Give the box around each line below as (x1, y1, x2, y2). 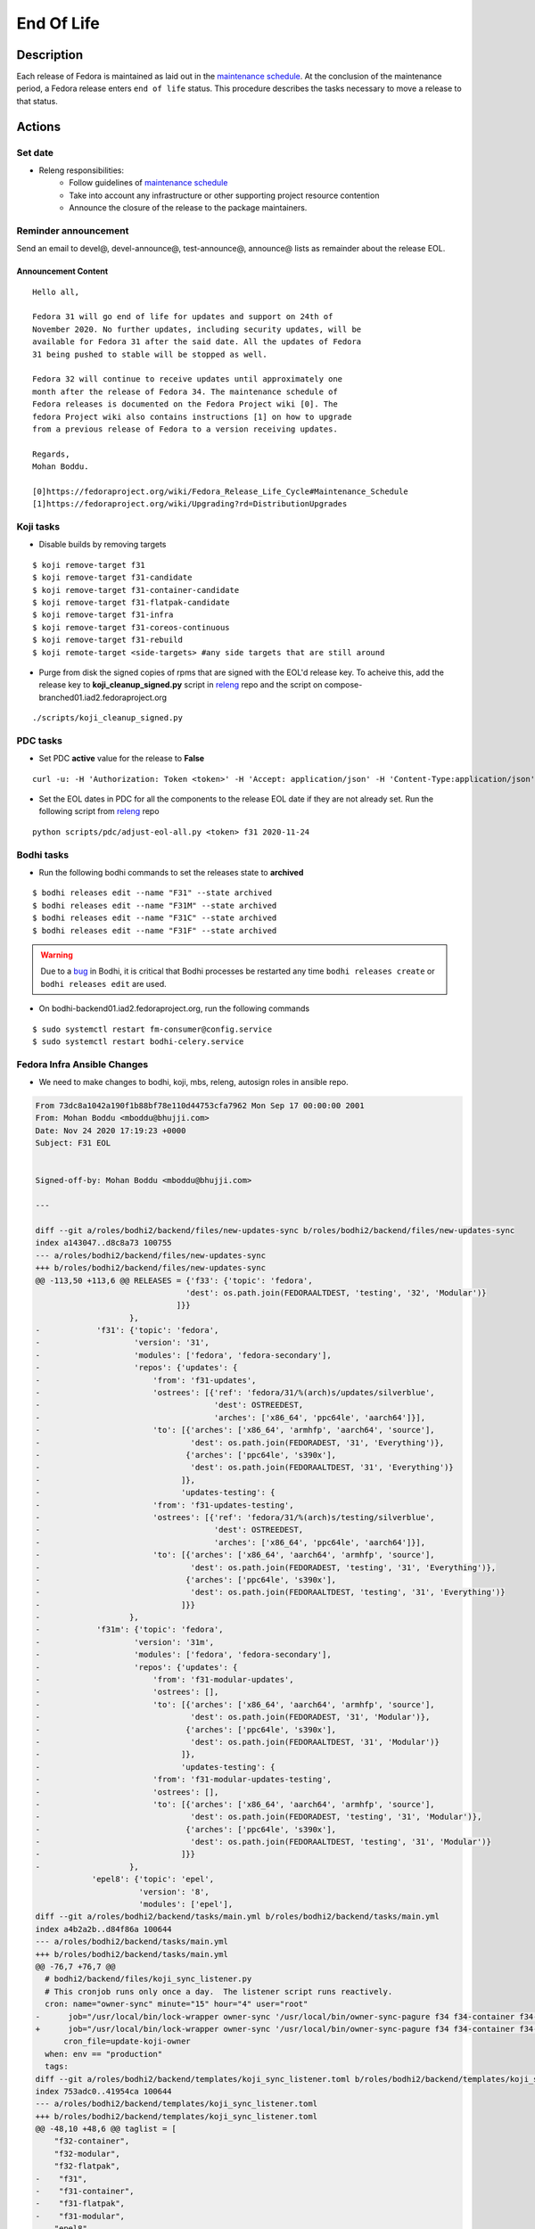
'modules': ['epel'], (138, 1899, 234, 1910)
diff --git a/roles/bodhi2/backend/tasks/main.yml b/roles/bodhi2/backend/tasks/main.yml (35, 1912, 440, 1921)
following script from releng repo (38, 806, 160, 817)
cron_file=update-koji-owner (63, 2036, 191, 2046)
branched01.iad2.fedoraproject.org (38, 692, 168, 703)
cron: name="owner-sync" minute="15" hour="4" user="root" (45, 1999, 309, 2010)
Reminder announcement (16, 224, 129, 236)
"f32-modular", (53, 2149, 120, 2159)
